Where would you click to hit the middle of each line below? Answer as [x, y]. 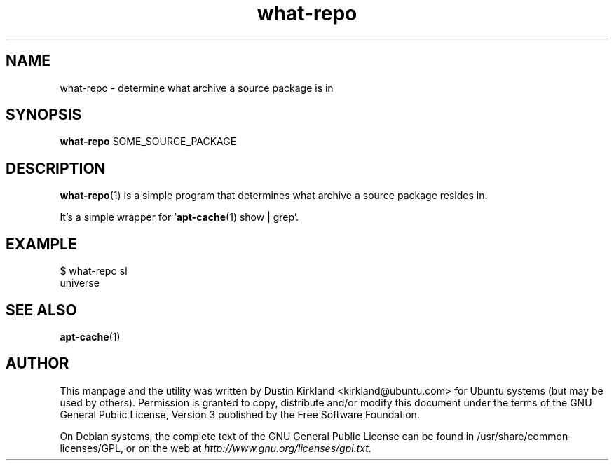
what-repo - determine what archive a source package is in [197, 88]
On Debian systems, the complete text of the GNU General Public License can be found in [267, 436]
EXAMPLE [41, 244]
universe [80, 283]
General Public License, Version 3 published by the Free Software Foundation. [240, 414]
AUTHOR [37, 364]
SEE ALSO [41, 310]
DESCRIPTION [56, 168]
